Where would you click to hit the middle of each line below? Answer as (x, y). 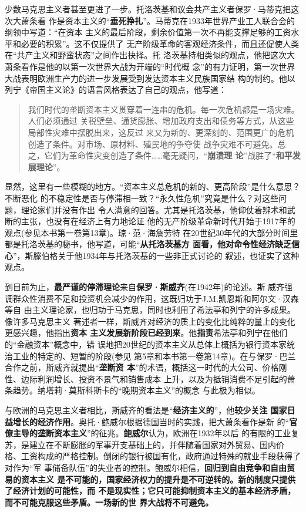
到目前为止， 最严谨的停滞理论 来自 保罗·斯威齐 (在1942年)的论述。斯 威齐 (145, 287)
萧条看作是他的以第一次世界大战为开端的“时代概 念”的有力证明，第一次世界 (150, 66)
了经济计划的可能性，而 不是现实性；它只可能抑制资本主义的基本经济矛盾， (150, 491)
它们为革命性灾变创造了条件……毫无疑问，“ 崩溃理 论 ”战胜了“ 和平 (168, 155)
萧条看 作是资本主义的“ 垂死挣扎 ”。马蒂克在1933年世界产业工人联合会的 (158, 20)
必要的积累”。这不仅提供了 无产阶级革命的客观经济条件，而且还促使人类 (160, 43)
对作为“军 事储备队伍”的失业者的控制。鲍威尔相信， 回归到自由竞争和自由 (146, 467)
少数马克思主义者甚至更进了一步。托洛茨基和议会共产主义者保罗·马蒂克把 (148, 9)
